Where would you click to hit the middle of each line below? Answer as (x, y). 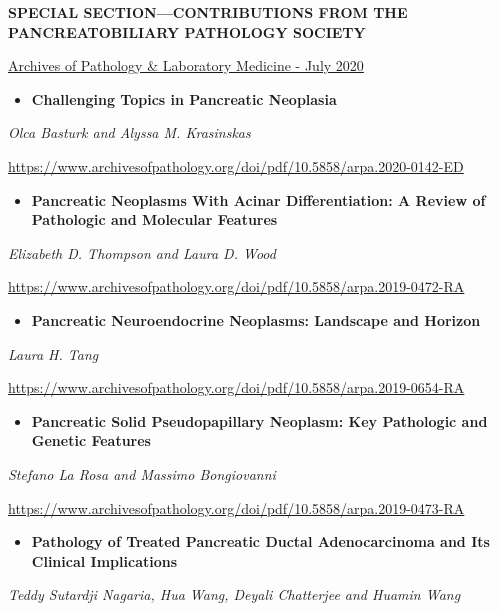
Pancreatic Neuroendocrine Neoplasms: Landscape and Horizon (256, 319)
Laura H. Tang (53, 353)
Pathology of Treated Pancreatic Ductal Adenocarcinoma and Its (260, 541)
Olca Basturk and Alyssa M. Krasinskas (129, 132)
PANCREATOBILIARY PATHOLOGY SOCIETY (187, 31)
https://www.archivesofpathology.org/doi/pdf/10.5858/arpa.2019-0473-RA (236, 507)
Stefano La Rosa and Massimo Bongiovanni (142, 473)
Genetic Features (91, 440)
